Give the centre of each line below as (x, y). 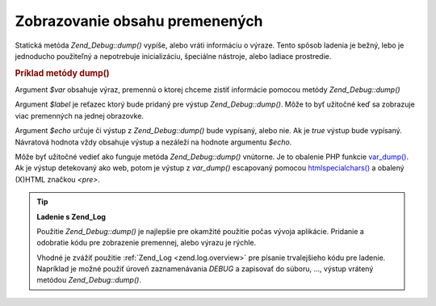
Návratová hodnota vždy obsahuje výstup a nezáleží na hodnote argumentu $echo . (153, 142)
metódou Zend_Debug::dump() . (89, 280)
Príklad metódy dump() (62, 73)
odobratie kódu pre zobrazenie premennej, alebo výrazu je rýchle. (147, 243)
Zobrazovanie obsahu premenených (139, 21)
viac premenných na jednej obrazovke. (80, 115)
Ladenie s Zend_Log (71, 216)
